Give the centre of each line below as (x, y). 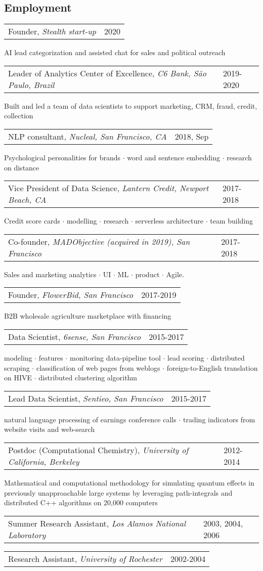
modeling (18, 357)
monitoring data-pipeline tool (115, 357)
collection (19, 116)
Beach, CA (27, 200)
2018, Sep (192, 136)
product (147, 274)
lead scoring (186, 357)
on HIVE (18, 378)
